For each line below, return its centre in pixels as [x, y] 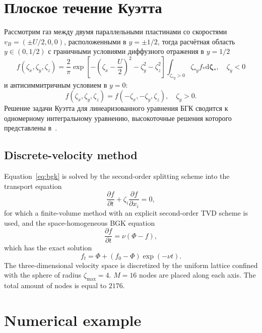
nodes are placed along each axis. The [198, 275]
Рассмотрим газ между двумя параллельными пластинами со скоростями [116, 31]
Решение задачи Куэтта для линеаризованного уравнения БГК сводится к [116, 108]
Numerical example [73, 320]
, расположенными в [95, 41]
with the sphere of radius [43, 275]
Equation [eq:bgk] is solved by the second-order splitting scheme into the [117, 176]
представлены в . [31, 128]
